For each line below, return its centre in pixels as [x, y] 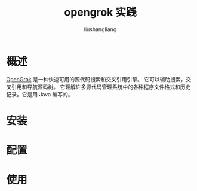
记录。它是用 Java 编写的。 [40, 94]
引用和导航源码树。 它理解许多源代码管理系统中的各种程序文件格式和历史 [101, 87]
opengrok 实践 [100, 12]
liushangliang [100, 29]
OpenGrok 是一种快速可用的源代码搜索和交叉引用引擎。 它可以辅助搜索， [96, 79]
